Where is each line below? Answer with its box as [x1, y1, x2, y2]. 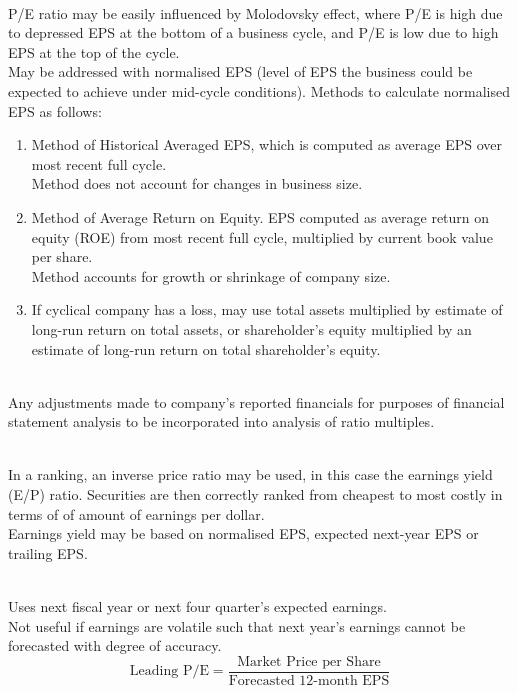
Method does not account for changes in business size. [31, 173, 363, 194]
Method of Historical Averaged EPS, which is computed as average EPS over [31, 134, 502, 155]
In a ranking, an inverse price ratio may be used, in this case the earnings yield [8, 464, 493, 485]
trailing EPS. [8, 542, 88, 563]
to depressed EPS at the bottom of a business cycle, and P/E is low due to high [8, 22, 499, 43]
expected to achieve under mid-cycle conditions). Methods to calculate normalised [8, 80, 510, 101]
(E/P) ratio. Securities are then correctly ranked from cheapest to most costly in [8, 484, 503, 505]
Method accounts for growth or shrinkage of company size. [31, 265, 391, 286]
